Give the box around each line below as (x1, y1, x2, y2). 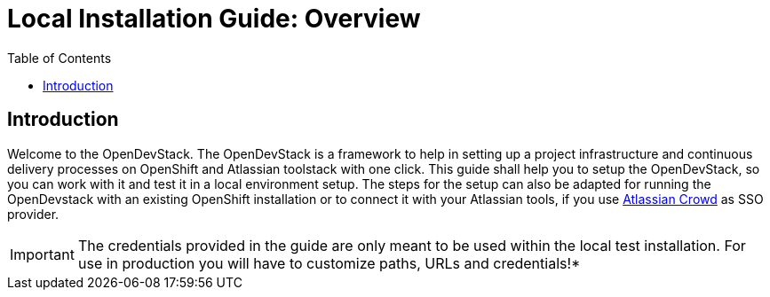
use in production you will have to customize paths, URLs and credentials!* (77, 254, 581, 272)
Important (10, 245, 75, 263)
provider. (7, 206, 60, 222)
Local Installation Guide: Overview (7, 4, 421, 34)
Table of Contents (7, 50, 112, 66)
